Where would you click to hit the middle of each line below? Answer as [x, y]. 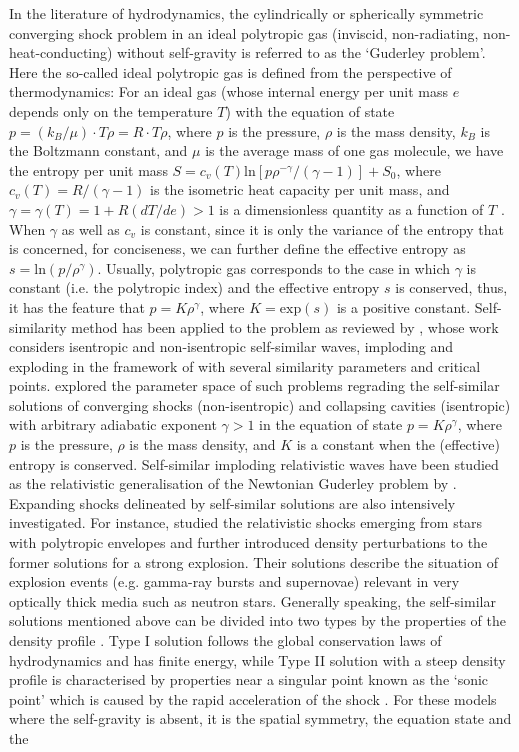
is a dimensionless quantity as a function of [351, 208]
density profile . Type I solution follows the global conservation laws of [225, 640]
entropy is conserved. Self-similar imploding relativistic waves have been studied [254, 463]
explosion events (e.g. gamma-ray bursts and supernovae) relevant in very [234, 581]
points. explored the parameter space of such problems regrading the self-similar [254, 385]
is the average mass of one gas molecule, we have [354, 150]
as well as [90, 228]
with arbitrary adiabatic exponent [113, 424]
